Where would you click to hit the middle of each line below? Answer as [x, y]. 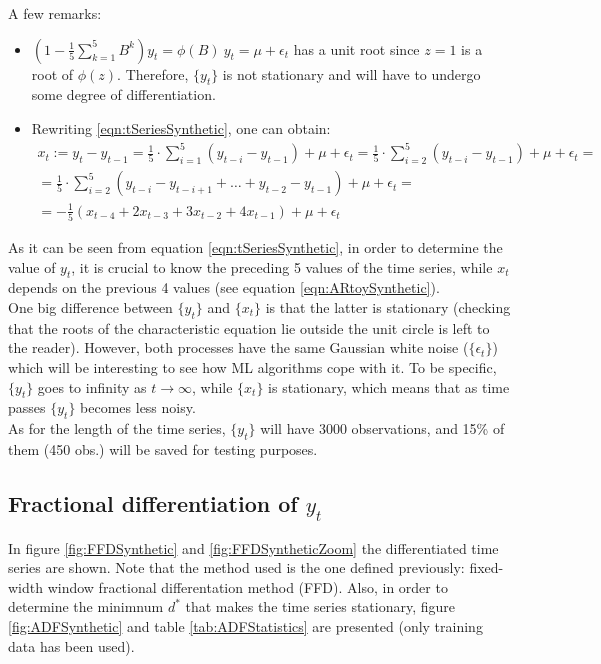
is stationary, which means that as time [389, 386]
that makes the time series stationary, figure [320, 606]
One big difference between [90, 306]
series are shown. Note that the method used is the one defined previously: [236, 567]
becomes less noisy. [138, 407]
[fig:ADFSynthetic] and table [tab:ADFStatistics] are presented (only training [245, 625]
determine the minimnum [86, 606]
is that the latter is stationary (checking [388, 306]
